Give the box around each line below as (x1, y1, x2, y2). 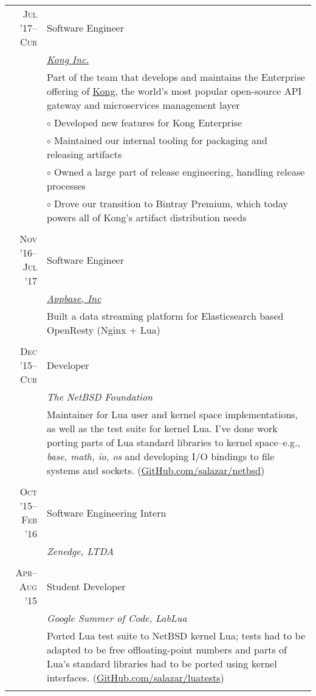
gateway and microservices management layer (47, 98, 240, 112)
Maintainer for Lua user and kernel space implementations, (47, 407, 298, 421)
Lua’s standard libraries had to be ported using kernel (47, 656, 277, 670)
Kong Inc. (47, 52, 89, 66)
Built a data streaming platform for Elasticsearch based (47, 309, 284, 323)
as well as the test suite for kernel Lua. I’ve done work (47, 421, 278, 435)
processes (47, 179, 86, 193)
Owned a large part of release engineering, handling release (53, 165, 305, 179)
